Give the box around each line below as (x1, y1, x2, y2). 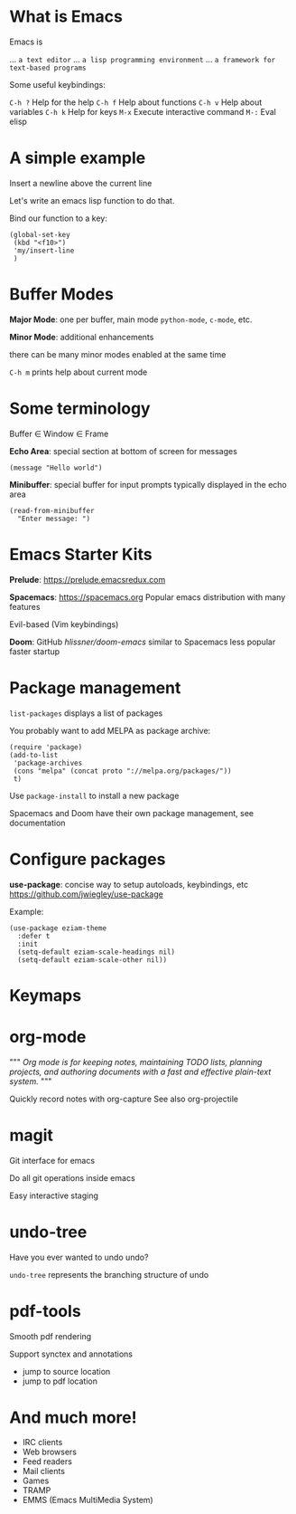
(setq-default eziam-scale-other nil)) (17, 955, 168, 965)
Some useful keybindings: (9, 79, 106, 90)
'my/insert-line (13, 246, 75, 255)
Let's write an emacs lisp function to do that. (9, 195, 175, 205)
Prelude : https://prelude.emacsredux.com (9, 574, 166, 585)
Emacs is (9, 36, 43, 47)
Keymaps (9, 985, 82, 1005)
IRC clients (22, 1437, 63, 1448)
